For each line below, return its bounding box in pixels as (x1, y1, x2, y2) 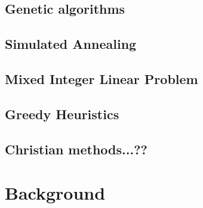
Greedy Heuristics (5, 104, 119, 123)
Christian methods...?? (5, 139, 147, 158)
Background (5, 181, 106, 205)
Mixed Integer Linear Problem (5, 69, 198, 88)
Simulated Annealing (5, 35, 137, 53)
